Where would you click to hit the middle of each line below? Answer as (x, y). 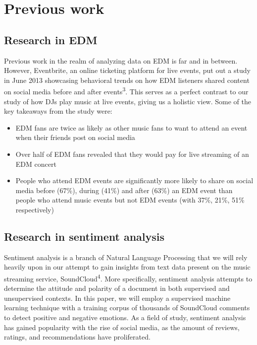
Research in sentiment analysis (84, 236)
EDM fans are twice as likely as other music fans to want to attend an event (131, 127)
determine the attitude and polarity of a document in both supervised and (117, 288)
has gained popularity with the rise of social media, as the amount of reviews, (122, 327)
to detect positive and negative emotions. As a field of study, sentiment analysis (125, 317)
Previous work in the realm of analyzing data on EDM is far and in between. (121, 60)
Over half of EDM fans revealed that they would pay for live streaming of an (132, 154)
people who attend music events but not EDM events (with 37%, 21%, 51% (130, 200)
